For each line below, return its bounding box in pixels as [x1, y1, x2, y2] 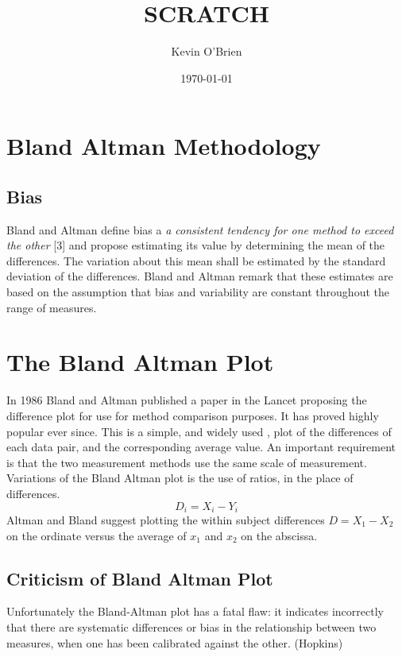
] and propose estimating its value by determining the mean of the [62, 237, 385, 253]
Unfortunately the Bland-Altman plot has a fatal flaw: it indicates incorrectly [6, 603, 384, 620]
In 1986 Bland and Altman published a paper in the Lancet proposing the [6, 392, 367, 408]
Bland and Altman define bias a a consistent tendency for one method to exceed [6, 221, 394, 238]
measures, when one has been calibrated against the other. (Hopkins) [6, 634, 343, 651]
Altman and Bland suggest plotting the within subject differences [6, 512, 325, 528]
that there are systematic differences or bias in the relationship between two [6, 618, 377, 635]
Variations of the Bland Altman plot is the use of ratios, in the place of [6, 470, 354, 486]
